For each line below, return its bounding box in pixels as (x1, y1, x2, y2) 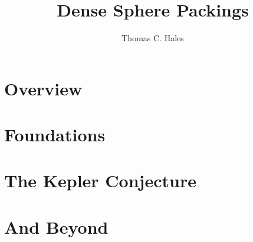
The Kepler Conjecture (4, 168, 196, 193)
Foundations (4, 122, 106, 147)
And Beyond (4, 214, 109, 238)
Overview (4, 76, 83, 100)
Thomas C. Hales (121, 32, 184, 44)
